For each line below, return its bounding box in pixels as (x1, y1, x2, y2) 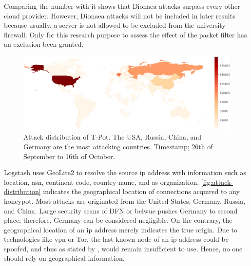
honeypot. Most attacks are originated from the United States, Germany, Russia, (4, 195, 246, 206)
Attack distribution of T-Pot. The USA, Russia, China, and (23, 132, 202, 142)
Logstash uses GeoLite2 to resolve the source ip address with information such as (4, 167, 246, 177)
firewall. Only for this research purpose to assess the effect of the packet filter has (4, 29, 247, 39)
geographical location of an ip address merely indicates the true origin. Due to (4, 224, 237, 234)
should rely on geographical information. (4, 253, 125, 263)
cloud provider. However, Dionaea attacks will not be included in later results (4, 10, 235, 20)
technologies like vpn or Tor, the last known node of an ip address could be (4, 234, 229, 244)
